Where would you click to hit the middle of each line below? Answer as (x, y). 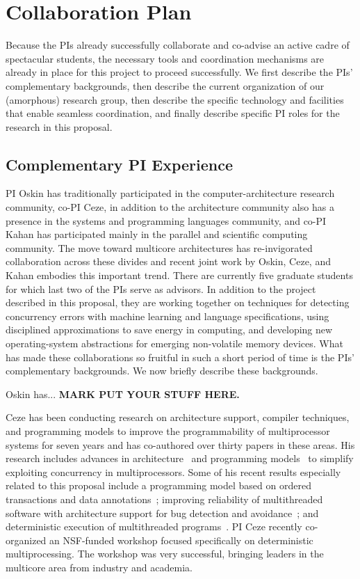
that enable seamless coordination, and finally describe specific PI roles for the (173, 113)
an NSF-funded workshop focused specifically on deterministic (181, 540)
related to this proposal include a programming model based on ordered (158, 485)
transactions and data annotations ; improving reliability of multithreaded (164, 499)
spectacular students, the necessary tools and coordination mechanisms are (165, 58)
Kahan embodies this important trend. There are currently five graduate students (179, 275)
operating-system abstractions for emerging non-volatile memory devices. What (174, 343)
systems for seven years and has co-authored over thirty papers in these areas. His (180, 444)
